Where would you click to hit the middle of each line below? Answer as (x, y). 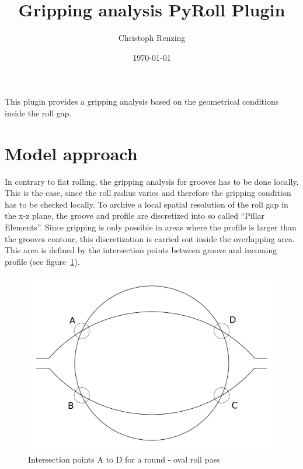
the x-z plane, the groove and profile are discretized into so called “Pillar (135, 215)
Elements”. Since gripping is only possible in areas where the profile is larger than (151, 227)
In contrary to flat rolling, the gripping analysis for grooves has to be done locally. (152, 181)
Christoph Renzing (152, 38)
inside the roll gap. (38, 113)
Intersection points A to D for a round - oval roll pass (124, 459)
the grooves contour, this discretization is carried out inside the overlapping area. (150, 238)
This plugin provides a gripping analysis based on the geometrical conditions (142, 101)
